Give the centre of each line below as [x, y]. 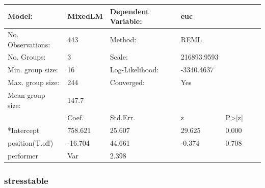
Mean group [26, 95]
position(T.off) [31, 143]
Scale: [119, 57]
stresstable [26, 180]
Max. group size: [34, 82]
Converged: [127, 82]
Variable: [126, 21]
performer [23, 155]
